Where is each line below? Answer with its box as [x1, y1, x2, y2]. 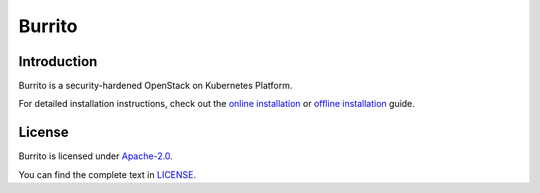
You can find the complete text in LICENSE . [18, 168, 197, 180]
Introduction [18, 53, 98, 70]
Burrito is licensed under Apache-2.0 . [18, 150, 174, 162]
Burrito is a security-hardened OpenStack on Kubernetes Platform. [18, 80, 293, 92]
